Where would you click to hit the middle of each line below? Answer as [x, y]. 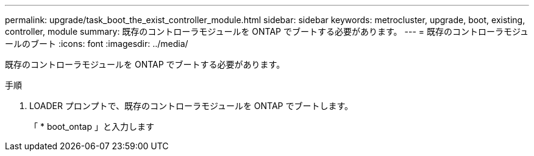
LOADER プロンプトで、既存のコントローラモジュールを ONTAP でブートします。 [191, 106]
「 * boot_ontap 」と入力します [92, 126]
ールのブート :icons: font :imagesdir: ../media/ [97, 44]
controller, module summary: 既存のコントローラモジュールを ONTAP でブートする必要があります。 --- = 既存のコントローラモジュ [267, 31]
